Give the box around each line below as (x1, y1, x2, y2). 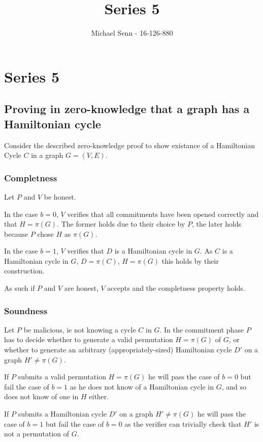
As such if (4, 283, 35, 293)
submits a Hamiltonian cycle (18, 408, 107, 419)
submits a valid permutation (18, 371, 106, 382)
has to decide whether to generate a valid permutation (4, 334, 173, 345)
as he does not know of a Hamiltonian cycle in (70, 381, 214, 392)
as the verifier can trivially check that (124, 418, 242, 429)
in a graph (31, 150, 63, 160)
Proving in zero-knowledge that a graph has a (4, 101, 250, 117)
